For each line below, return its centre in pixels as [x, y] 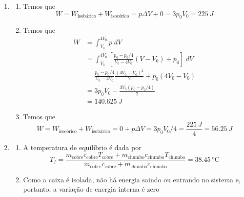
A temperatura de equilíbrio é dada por [82, 147]
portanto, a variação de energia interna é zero [91, 189]
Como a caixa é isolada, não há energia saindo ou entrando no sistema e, [132, 179]
